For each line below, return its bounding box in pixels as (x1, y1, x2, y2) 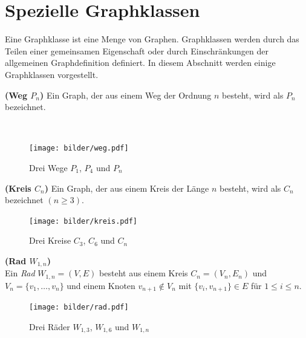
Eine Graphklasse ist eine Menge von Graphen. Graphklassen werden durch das (5, 33, 299, 45)
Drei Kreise (29, 234, 71, 247)
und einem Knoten (67, 279, 135, 291)
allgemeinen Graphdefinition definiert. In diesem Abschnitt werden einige (5, 56, 276, 69)
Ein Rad (5, 267, 35, 279)
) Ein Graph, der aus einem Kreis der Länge (44, 181, 209, 194)
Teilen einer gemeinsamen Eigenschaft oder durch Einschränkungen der (5, 44, 269, 57)
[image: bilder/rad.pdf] (29, 303, 129, 312)
